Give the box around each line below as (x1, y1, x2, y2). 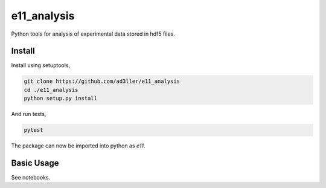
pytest (24, 127, 43, 134)
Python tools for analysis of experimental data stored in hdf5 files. (11, 30, 175, 37)
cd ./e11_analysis (24, 86, 78, 93)
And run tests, (11, 111, 46, 118)
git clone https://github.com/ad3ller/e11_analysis (24, 78, 181, 85)
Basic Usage (11, 158, 59, 168)
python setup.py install (24, 95, 98, 102)
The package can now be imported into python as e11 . (11, 142, 145, 149)
